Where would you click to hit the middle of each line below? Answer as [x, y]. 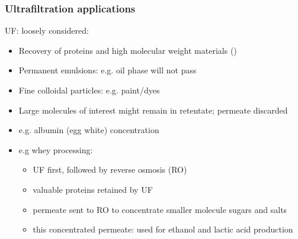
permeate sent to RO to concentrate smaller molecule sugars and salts [160, 209]
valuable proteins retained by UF [93, 189]
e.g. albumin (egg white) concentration [89, 130]
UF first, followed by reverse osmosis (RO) [110, 169]
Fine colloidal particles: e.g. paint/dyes [89, 90]
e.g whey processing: [56, 149]
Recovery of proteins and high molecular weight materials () [128, 50]
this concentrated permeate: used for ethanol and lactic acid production [163, 229]
